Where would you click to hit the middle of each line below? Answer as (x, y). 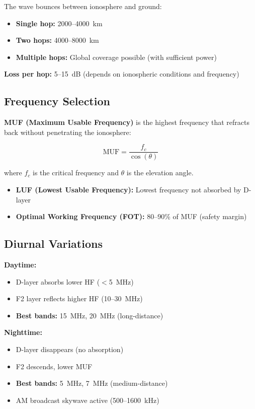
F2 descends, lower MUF (54, 366)
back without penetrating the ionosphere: (68, 132)
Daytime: (20, 264)
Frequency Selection (57, 101)
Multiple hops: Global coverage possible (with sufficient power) (116, 57)
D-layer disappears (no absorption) (70, 349)
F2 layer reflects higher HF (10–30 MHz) (79, 298)
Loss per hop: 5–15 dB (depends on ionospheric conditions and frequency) (122, 74)
